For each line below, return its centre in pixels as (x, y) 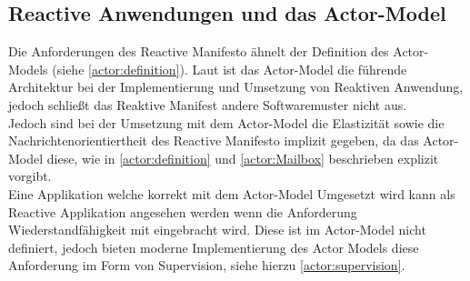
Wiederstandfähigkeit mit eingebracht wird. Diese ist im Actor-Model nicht (217, 230)
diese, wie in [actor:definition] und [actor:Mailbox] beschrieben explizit (243, 158)
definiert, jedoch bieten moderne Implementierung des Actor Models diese (214, 247)
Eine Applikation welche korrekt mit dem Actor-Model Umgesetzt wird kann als (232, 193)
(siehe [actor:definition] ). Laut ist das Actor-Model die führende (230, 69)
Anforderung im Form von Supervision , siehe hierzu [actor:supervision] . (207, 265)
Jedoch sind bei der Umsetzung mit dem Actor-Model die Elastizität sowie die (226, 122)
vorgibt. (30, 176)
